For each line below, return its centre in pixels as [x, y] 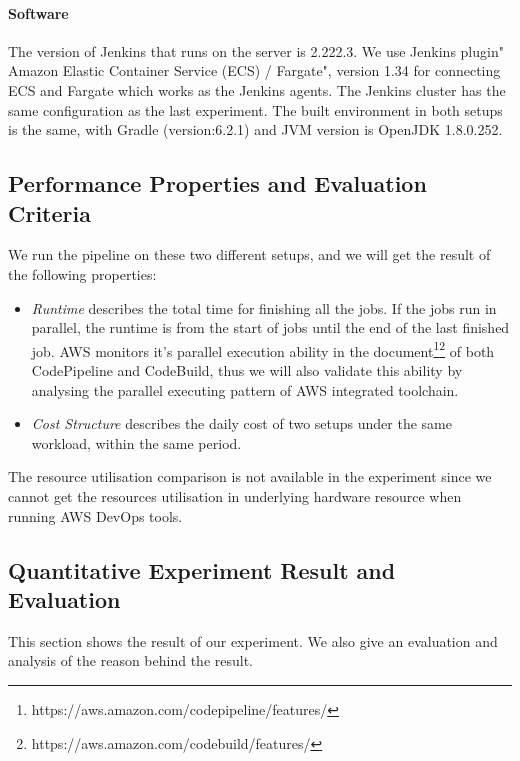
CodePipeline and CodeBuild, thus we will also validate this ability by [247, 369]
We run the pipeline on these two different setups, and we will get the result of [249, 254]
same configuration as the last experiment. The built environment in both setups [255, 109]
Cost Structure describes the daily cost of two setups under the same [241, 423]
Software [38, 12]
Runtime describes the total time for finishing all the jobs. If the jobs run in [264, 307]
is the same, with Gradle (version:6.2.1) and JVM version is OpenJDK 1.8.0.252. [255, 129]
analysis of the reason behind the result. [131, 660]
